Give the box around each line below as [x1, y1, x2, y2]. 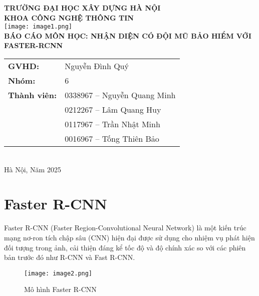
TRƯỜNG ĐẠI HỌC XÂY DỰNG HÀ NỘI [4, 3, 161, 13]
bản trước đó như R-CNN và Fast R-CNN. [4, 252, 135, 262]
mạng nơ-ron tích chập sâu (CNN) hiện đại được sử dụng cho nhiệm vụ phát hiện [4, 232, 255, 242]
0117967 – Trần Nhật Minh [65, 118, 160, 130]
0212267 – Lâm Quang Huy [65, 104, 161, 116]
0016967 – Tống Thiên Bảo [65, 133, 159, 145]
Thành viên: [8, 89, 57, 101]
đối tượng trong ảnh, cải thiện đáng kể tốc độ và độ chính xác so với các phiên [4, 242, 246, 252]
